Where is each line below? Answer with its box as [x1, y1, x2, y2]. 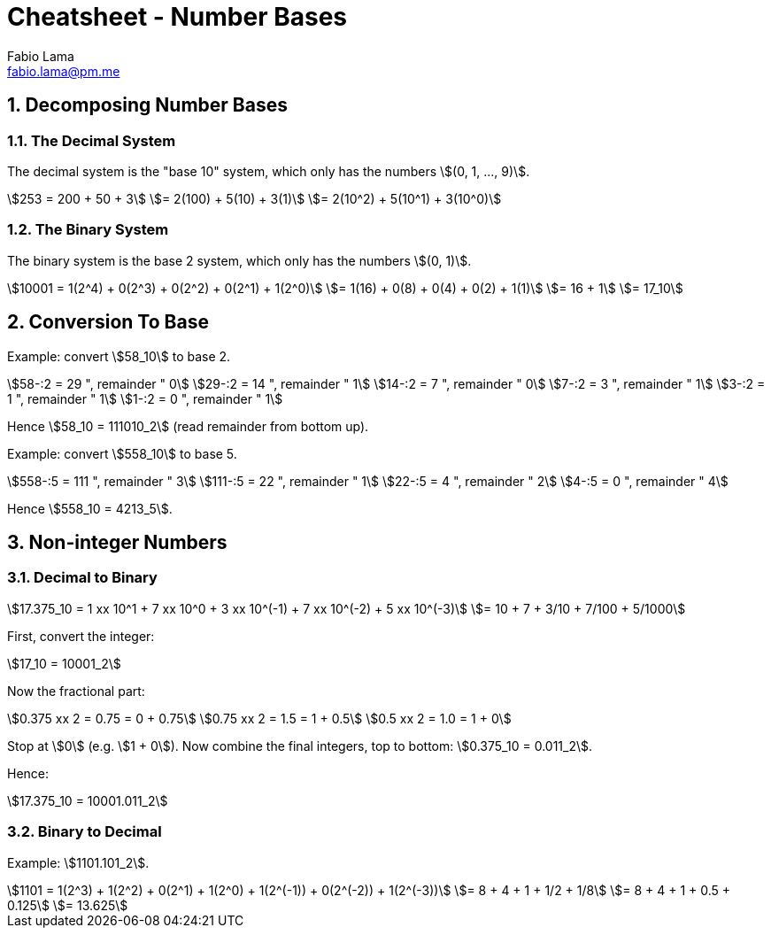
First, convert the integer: [7, 628, 155, 644]
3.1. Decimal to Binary [7, 568, 158, 587]
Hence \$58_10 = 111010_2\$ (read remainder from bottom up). [7, 418, 369, 434]
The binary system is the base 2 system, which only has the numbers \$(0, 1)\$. [7, 252, 472, 268]
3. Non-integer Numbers [7, 530, 227, 553]
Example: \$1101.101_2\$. [7, 854, 150, 870]
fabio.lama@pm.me [7, 63, 120, 79]
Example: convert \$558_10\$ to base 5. [7, 445, 237, 461]
